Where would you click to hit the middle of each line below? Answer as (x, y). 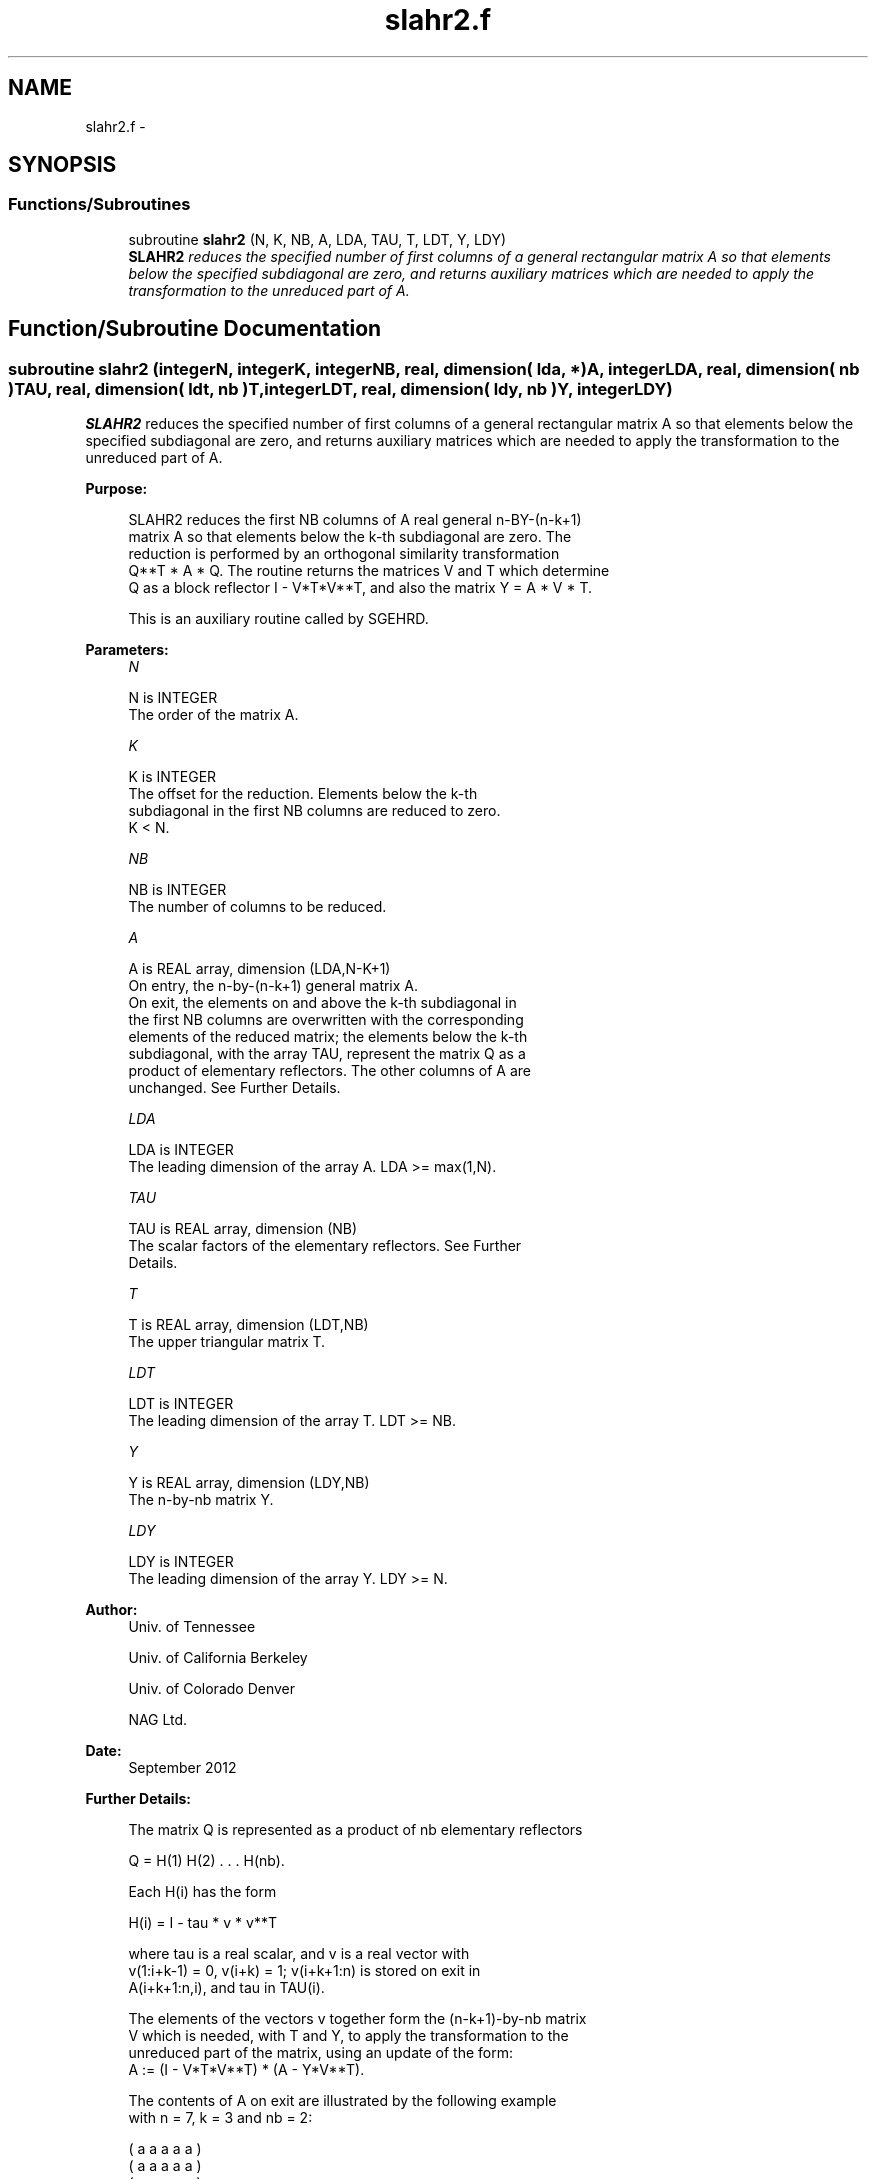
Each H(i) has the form (202, 1892)
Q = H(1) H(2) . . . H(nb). (206, 1861)
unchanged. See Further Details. (234, 1088)
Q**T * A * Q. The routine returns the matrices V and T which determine (369, 571)
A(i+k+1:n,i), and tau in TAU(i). (226, 1988)
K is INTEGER (172, 777)
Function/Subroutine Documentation (195, 329)
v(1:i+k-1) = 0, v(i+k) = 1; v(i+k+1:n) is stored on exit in (304, 1971)
